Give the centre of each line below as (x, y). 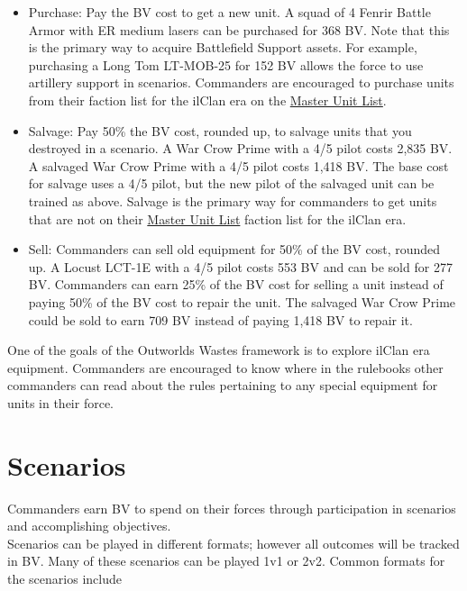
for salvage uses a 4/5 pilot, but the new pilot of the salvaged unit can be (231, 183)
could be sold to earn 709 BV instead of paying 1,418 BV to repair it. (220, 319)
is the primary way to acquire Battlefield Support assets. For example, (223, 47)
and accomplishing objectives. (89, 526)
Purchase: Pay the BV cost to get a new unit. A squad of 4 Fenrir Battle (229, 12)
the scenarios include (64, 578)
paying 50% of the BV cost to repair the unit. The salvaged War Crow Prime (242, 301)
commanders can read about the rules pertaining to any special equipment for (223, 385)
